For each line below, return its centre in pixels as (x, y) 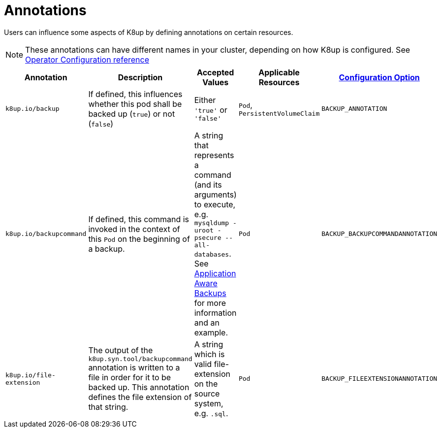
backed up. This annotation (139, 387)
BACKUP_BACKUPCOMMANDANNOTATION (379, 234)
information (215, 313)
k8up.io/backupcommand (46, 234)
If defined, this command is (139, 219)
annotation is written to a (134, 368)
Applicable (279, 72)
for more (210, 303)
